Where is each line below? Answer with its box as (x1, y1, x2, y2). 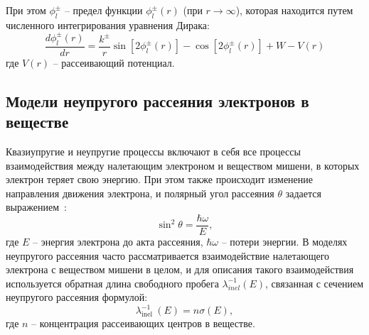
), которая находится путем (235, 3, 353, 17)
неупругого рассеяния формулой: (6, 290, 148, 304)
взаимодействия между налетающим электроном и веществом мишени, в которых (6, 158, 360, 172)
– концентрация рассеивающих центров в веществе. (31, 316, 255, 331)
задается (285, 185, 321, 200)
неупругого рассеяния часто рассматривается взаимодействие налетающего (6, 248, 330, 263)
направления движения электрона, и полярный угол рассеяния (6, 185, 274, 200)
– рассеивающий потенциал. (53, 55, 175, 70)
